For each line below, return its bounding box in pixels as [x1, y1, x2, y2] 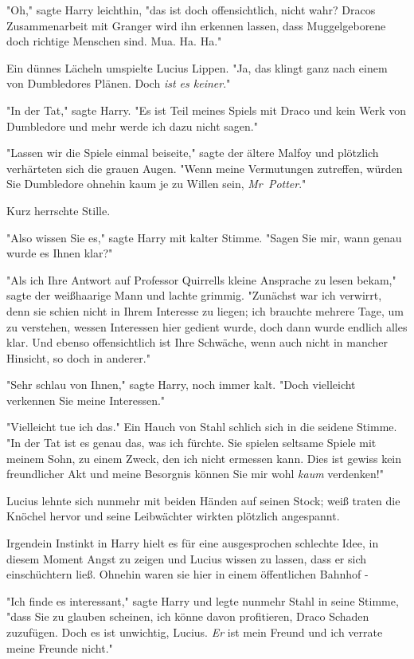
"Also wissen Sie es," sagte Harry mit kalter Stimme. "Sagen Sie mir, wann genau [6, 229, 402, 245]
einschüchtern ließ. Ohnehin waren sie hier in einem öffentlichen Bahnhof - [6, 566, 369, 583]
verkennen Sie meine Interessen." [6, 391, 166, 408]
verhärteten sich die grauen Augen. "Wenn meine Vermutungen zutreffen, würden [6, 159, 403, 176]
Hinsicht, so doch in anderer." [6, 349, 150, 366]
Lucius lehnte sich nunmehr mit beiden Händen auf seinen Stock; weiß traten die [6, 492, 400, 508]
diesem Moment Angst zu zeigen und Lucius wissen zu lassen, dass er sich [6, 550, 367, 567]
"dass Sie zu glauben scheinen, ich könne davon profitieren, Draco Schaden [6, 608, 369, 625]
